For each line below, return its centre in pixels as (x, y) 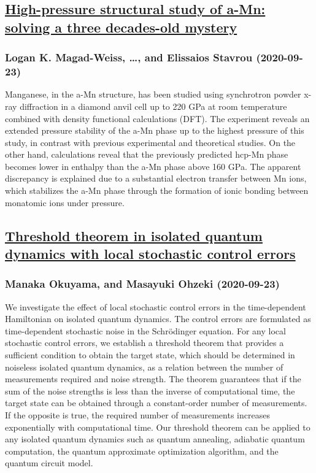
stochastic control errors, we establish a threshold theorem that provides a (145, 343)
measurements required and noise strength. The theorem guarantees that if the (153, 379)
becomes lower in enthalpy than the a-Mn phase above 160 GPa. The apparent (153, 166)
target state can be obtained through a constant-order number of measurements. (156, 403)
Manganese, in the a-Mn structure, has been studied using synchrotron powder (153, 94)
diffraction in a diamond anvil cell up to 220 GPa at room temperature (153, 106)
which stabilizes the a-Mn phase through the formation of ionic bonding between (157, 190)
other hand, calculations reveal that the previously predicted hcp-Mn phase (147, 154)
